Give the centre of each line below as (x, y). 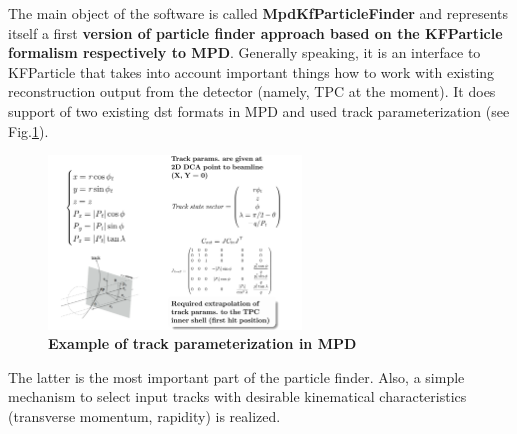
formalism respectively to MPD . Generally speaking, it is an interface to (244, 52)
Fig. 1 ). (28, 130)
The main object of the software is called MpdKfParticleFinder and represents (258, 13)
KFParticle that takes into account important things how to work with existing (251, 71)
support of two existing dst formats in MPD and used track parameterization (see (259, 110)
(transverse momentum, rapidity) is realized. (144, 415)
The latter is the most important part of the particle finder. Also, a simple (236, 376)
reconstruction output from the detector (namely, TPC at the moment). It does (252, 91)
